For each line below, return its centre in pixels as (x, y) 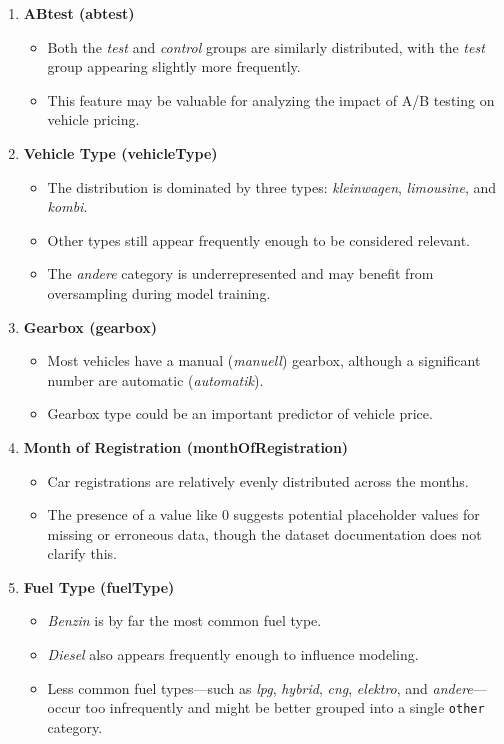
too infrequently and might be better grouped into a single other (285, 707)
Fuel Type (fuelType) (99, 586)
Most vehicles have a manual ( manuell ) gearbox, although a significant (264, 360)
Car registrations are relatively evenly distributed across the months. (258, 480)
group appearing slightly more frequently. (174, 66)
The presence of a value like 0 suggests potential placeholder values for (263, 514)
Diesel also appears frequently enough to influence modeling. (233, 654)
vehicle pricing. (93, 119)
